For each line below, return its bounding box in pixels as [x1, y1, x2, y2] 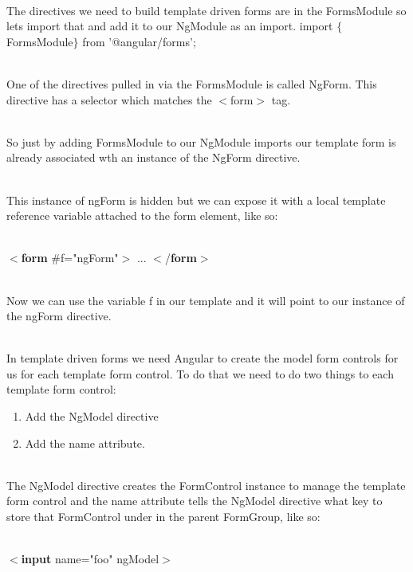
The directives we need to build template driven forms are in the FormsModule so [6, 2, 407, 18]
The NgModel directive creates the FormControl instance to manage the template [6, 476, 406, 493]
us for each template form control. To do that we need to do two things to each [6, 365, 394, 382]
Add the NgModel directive [25, 408, 159, 425]
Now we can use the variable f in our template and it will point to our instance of [6, 292, 405, 308]
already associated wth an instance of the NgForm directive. [6, 149, 301, 166]
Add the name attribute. [25, 434, 145, 451]
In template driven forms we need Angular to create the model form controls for [6, 350, 399, 366]
